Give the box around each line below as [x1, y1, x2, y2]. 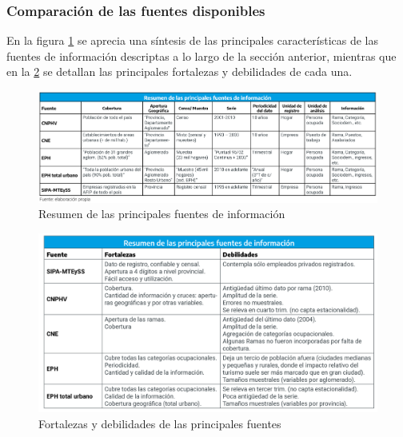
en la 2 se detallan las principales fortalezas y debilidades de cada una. [6, 63, 353, 80]
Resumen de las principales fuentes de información [38, 205, 285, 222]
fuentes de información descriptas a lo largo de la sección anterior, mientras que [6, 47, 397, 64]
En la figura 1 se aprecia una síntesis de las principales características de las [6, 32, 378, 49]
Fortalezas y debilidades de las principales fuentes [38, 415, 281, 431]
